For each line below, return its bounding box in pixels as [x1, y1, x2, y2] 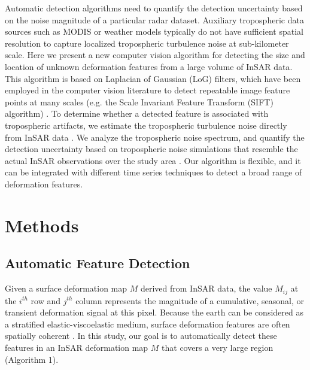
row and [31, 294, 61, 307]
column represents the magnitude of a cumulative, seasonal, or [75, 294, 305, 307]
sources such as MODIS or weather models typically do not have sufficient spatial [5, 25, 303, 38]
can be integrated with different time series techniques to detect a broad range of [5, 166, 302, 178]
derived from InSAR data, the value [140, 282, 272, 295]
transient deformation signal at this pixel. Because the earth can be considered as [5, 306, 303, 319]
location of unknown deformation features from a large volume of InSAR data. [5, 60, 293, 72]
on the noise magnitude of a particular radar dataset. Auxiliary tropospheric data [5, 13, 304, 26]
